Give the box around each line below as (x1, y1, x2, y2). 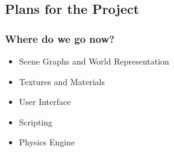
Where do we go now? (5, 31, 115, 46)
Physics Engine (19, 136, 75, 148)
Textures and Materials (19, 75, 105, 87)
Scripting (19, 115, 53, 128)
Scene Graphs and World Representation (19, 55, 169, 67)
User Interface (19, 95, 71, 108)
